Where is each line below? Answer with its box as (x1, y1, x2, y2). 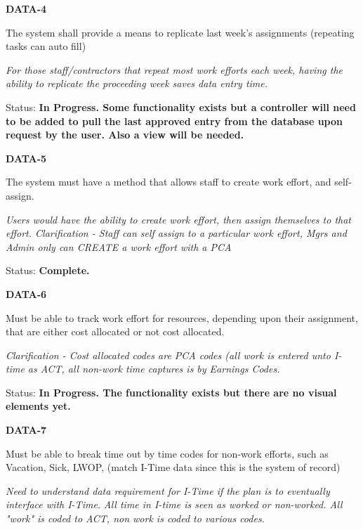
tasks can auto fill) (6, 39, 86, 53)
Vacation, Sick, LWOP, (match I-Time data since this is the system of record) (6, 460, 341, 474)
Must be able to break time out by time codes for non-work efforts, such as (6, 446, 329, 460)
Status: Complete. (6, 263, 90, 278)
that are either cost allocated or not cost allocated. (6, 324, 225, 339)
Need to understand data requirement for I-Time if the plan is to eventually (6, 483, 330, 498)
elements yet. (6, 399, 71, 413)
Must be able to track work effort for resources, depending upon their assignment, (6, 310, 358, 325)
